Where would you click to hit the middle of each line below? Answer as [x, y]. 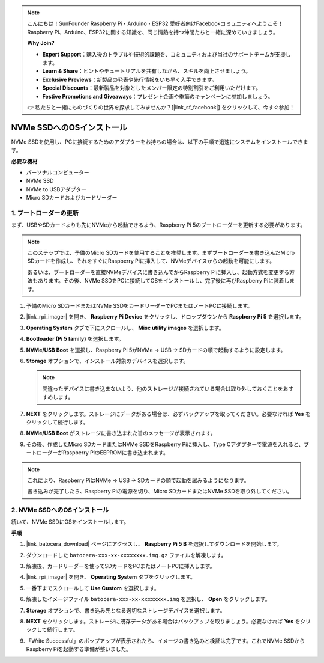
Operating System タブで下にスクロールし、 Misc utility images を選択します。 [125, 328]
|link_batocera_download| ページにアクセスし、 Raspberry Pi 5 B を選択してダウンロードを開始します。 [154, 544]
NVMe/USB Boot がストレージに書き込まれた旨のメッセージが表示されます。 [121, 433]
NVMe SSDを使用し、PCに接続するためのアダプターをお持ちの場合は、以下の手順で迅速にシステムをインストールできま [160, 142]
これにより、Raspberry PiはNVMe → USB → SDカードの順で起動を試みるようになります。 [138, 480]
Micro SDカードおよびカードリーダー [72, 198]
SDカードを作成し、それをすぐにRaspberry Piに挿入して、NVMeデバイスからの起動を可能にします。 [151, 261]
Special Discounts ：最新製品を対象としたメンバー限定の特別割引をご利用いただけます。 [152, 88]
